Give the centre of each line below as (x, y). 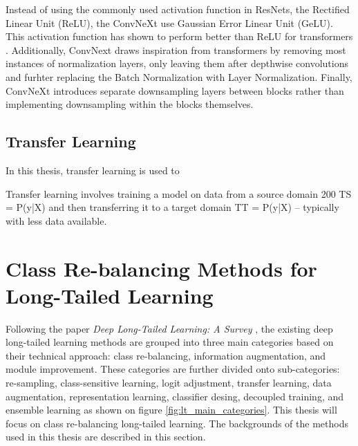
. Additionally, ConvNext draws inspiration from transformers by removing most (176, 49)
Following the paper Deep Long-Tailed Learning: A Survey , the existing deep (169, 328)
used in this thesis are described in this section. (106, 437)
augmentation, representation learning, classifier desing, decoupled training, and (175, 396)
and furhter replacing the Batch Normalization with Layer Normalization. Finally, (179, 76)
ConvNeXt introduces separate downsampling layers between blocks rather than (175, 90)
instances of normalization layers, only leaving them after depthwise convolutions (177, 63)
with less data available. (56, 220)
